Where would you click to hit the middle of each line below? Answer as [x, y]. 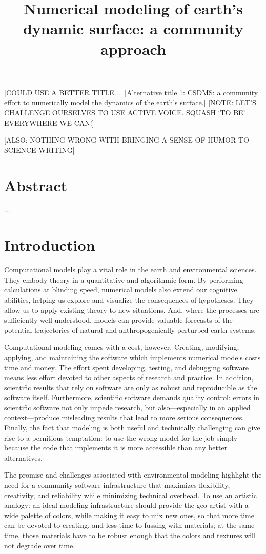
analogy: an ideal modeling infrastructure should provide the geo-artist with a [126, 505]
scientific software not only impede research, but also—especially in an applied [127, 407]
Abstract [36, 185]
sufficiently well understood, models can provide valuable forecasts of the [118, 320]
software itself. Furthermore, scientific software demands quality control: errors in [132, 397]
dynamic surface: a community [133, 28]
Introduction [50, 245]
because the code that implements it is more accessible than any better [116, 448]
